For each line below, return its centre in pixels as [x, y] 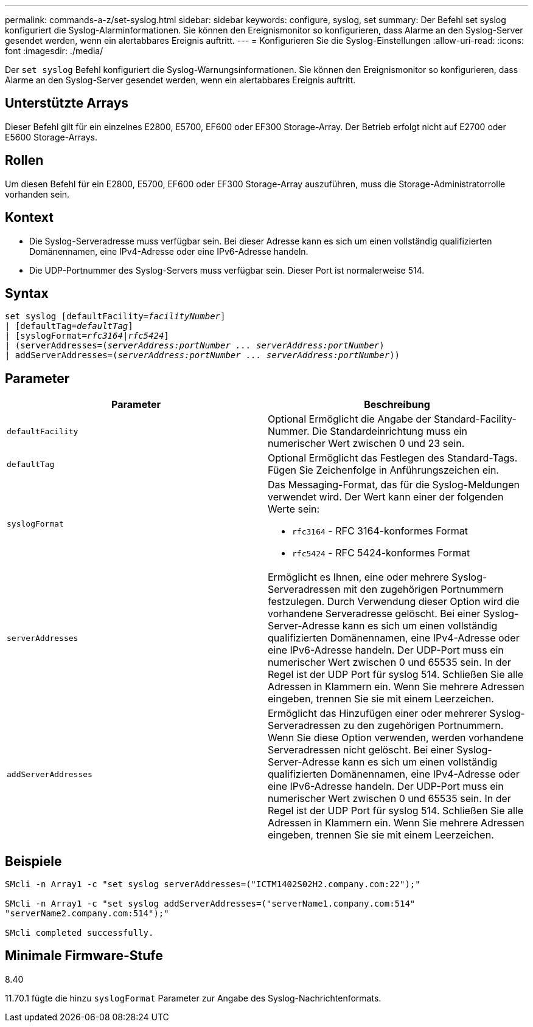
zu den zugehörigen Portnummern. [423, 726]
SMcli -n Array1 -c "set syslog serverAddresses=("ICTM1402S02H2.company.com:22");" [213, 884]
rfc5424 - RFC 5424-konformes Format [381, 553]
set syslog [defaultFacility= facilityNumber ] [115, 316]
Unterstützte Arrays [67, 103]
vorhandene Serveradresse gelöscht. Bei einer [374, 614]
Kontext [29, 218]
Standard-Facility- [475, 419]
